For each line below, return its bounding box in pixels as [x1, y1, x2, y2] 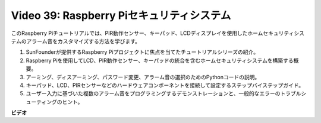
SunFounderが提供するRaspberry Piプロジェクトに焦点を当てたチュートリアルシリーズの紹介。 [26, 48, 259, 56]
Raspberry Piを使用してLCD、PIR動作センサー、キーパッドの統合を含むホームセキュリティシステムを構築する [26, 57, 294, 64]
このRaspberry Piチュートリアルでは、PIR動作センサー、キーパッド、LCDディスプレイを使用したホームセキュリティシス [11, 30, 304, 37]
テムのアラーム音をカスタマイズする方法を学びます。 [11, 37, 141, 44]
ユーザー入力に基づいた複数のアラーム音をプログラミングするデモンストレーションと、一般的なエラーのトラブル [26, 90, 301, 97]
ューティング [26, 98, 58, 105]
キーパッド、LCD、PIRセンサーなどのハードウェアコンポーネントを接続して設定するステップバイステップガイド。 [26, 82, 304, 89]
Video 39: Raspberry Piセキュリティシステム [11, 9, 231, 22]
